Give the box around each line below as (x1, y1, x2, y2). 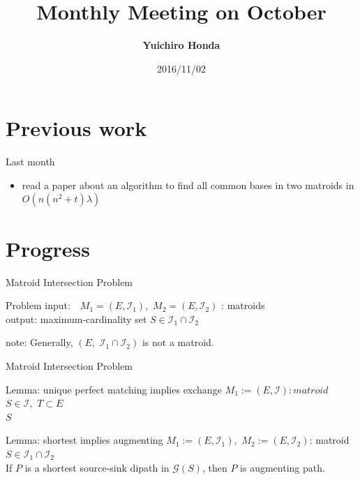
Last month (6, 154, 55, 169)
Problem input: (6, 298, 70, 313)
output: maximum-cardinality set (6, 311, 147, 326)
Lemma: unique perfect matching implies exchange (6, 382, 222, 396)
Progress (6, 234, 90, 262)
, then (202, 460, 227, 474)
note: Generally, (6, 335, 73, 350)
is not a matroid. (142, 335, 214, 350)
